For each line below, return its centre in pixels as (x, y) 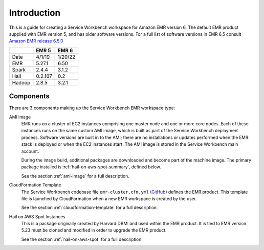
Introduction (35, 13)
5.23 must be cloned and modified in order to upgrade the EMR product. (94, 230)
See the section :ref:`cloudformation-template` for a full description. (90, 207)
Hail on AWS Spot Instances (37, 216)
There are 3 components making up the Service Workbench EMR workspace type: (92, 108)
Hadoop (21, 82)
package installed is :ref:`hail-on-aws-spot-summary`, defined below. (91, 167)
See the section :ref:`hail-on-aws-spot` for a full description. (82, 239)
